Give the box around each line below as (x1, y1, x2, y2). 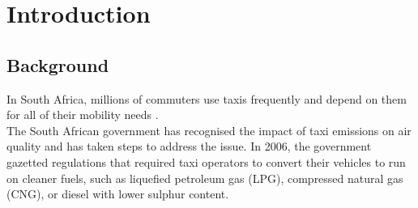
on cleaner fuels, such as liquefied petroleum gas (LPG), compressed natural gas (6, 169, 403, 186)
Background (6, 52, 109, 77)
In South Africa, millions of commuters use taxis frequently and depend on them (6, 90, 407, 107)
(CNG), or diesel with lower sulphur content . (6, 185, 229, 202)
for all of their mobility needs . (6, 106, 159, 123)
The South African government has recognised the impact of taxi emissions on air (6, 121, 412, 138)
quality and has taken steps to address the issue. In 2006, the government (6, 138, 372, 155)
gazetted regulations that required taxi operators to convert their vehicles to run (6, 153, 406, 170)
